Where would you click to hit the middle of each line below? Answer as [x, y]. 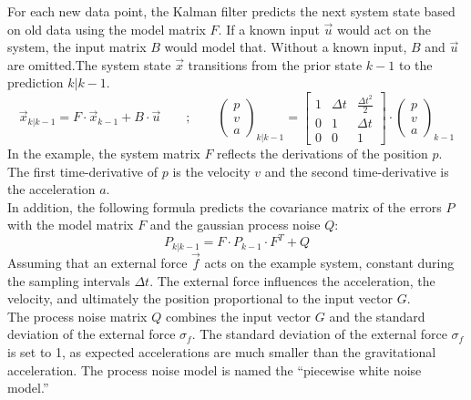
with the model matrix [71, 225]
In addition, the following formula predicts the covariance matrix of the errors [225, 206]
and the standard [377, 316]
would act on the [384, 29]
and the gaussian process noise [235, 225]
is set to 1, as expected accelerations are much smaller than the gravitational [222, 352]
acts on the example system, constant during [329, 263]
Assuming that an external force [97, 263]
